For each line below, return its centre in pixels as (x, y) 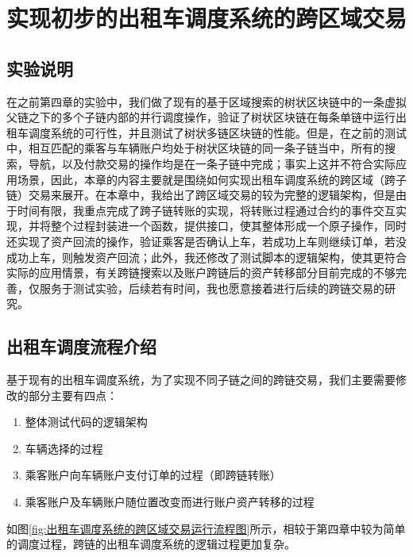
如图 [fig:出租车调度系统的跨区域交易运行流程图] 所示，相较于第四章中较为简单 (206, 528)
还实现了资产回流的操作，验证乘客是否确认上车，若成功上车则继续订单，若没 (206, 241)
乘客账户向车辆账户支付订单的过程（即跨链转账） (153, 475)
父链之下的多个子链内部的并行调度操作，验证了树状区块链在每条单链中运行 (201, 117)
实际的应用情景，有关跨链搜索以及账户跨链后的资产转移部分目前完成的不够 (201, 273)
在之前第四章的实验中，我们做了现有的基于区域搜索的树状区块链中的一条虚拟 (206, 101)
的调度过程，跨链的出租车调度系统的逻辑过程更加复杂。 (151, 544)
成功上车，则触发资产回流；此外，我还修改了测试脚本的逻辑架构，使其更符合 (206, 257)
